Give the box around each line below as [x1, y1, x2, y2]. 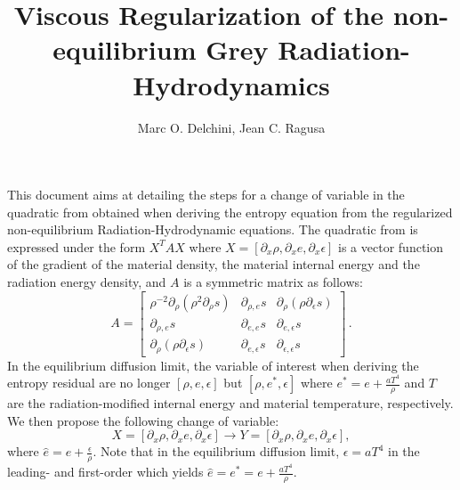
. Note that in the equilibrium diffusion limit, [93, 442, 340, 461]
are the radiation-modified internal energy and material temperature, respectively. [7, 394, 454, 412]
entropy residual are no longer [7, 373, 171, 392]
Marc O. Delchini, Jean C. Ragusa [137, 118, 326, 136]
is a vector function [338, 237, 444, 256]
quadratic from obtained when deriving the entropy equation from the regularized [7, 202, 453, 221]
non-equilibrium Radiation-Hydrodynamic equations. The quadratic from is [7, 220, 418, 239]
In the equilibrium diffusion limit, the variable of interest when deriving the [7, 355, 419, 374]
